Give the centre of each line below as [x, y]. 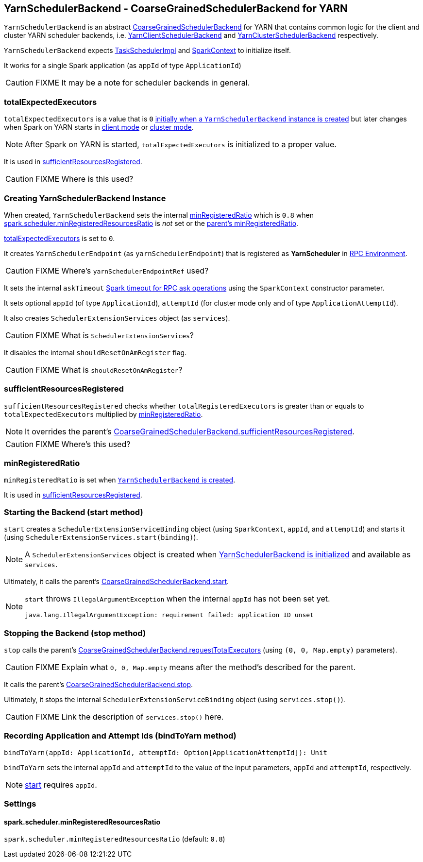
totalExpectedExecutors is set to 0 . [59, 238]
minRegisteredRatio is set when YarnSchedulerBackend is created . [120, 480]
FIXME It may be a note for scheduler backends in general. [143, 83]
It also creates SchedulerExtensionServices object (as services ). [117, 318]
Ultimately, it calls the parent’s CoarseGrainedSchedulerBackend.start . [117, 582]
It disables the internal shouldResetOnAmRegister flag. [95, 352]
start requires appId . [61, 784]
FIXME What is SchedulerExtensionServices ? [115, 335]
